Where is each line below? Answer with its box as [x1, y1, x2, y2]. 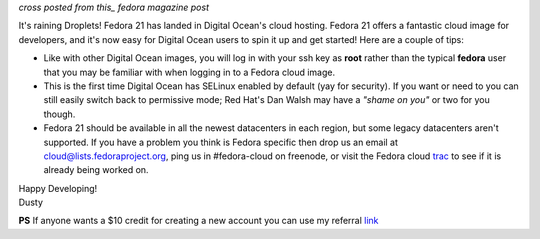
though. [43, 108, 76, 120]
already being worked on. [43, 164, 149, 176]
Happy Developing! [18, 182, 98, 194]
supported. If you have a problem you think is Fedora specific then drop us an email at [43, 136, 399, 148]
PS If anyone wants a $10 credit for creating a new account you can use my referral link [18, 215, 379, 227]
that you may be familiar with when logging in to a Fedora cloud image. [43, 66, 336, 78]
